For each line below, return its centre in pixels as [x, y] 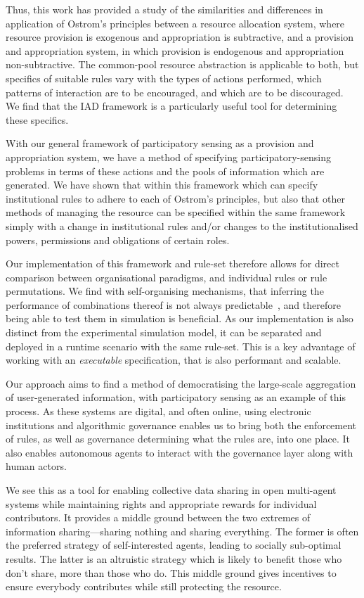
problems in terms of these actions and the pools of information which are [165, 171]
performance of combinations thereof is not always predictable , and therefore [173, 304]
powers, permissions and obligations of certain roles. [118, 240]
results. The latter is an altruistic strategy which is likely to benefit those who [174, 558]
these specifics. [37, 119]
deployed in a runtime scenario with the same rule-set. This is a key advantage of [181, 346]
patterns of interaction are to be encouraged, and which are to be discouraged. [175, 92]
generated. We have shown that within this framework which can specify [162, 185]
